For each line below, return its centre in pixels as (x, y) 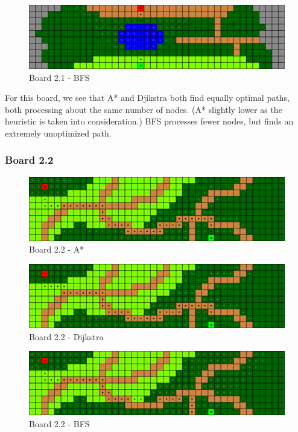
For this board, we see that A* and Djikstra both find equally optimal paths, (147, 98)
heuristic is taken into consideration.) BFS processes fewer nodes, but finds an (149, 121)
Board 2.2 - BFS (59, 423)
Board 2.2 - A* (57, 249)
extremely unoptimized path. (58, 133)
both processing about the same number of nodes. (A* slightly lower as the (144, 109)
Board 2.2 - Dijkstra (66, 336)
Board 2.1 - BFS (59, 77)
